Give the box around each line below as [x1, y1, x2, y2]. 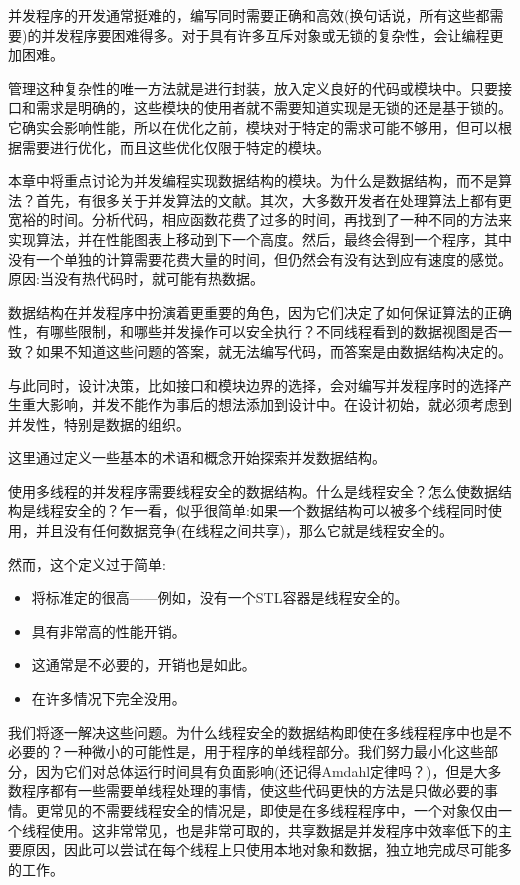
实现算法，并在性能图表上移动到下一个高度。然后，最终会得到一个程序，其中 [8, 228, 512, 249]
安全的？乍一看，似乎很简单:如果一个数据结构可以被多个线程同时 [63, 500, 488, 521]
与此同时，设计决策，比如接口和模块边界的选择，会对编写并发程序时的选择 [8, 374, 498, 395]
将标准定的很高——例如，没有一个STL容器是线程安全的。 [31, 587, 409, 608]
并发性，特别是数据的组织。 [8, 413, 190, 434]
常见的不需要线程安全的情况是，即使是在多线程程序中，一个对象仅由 [49, 800, 498, 820]
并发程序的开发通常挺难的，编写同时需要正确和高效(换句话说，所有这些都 [8, 5, 490, 25]
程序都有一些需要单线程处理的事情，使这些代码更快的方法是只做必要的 [21, 780, 484, 801]
